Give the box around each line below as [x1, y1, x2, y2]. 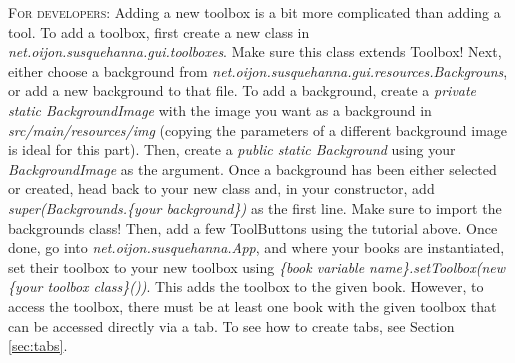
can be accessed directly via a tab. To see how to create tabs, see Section [8, 315, 455, 336]
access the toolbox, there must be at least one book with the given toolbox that [8, 295, 497, 316]
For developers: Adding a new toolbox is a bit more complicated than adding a [8, 2, 501, 22]
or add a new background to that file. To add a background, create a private [8, 80, 477, 101]
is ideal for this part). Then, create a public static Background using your [8, 139, 456, 160]
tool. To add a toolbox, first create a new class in [8, 21, 310, 42]
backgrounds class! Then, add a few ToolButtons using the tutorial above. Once [8, 217, 498, 238]
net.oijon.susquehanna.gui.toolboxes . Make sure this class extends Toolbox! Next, [8, 41, 502, 62]
